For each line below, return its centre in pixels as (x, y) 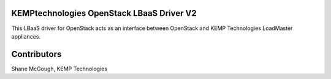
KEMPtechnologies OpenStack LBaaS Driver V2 (104, 13)
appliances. (26, 36)
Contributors (36, 54)
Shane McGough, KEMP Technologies (59, 69)
